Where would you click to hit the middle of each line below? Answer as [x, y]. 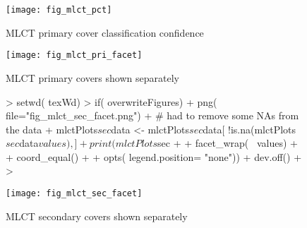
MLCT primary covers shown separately [92, 77]
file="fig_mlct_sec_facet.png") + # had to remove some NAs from [152, 115]
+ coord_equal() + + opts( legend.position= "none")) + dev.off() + [154, 156]
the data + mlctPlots [52, 129]
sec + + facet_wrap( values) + [228, 143]
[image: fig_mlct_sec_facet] [74, 194]
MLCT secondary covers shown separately [97, 216]
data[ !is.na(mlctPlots [249, 129]
